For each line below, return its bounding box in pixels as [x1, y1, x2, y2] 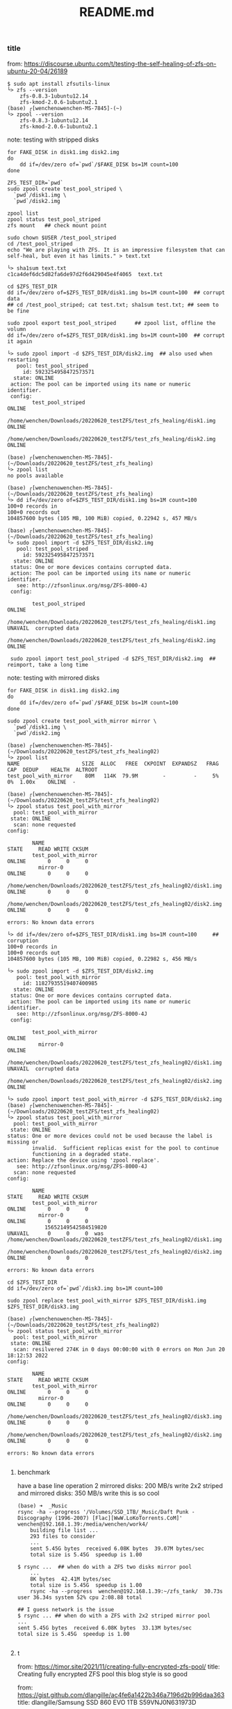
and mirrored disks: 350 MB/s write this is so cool [17, 1489, 160, 1497]
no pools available [7, 472, 64, 479]
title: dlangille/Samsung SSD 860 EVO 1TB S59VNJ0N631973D [17, 1698, 197, 1706]
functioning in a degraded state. [32, 1150, 132, 1157]
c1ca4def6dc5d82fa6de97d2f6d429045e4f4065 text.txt [7, 271, 163, 278]
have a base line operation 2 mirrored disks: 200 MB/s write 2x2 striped [17, 1481, 224, 1489]
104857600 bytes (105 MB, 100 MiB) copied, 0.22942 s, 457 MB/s [7, 515, 197, 522]
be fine [7, 307, 30, 314]
